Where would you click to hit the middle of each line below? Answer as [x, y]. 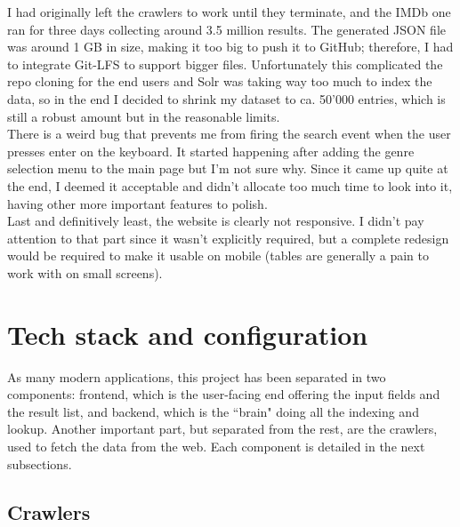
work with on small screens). [85, 272]
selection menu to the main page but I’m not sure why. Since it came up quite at [228, 168]
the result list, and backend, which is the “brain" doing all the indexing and [213, 411]
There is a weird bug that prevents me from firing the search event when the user [229, 134]
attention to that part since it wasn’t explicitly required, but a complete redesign [228, 238]
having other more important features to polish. [137, 203]
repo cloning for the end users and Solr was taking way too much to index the [220, 81]
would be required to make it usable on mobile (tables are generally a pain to [218, 256]
